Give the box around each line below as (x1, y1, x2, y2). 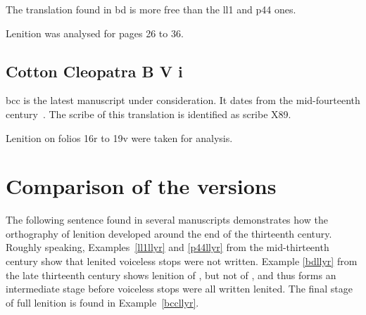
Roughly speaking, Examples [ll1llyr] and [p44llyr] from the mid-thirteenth (6, 240, 329, 255)
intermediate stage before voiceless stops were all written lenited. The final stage (6, 281, 353, 296)
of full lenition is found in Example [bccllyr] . (6, 295, 199, 309)
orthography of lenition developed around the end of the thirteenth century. (6, 226, 332, 240)
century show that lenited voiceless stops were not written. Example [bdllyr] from (6, 254, 358, 269)
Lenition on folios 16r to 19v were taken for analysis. (6, 130, 233, 145)
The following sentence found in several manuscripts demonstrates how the (6, 212, 328, 227)
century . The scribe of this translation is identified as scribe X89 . (6, 106, 291, 121)
